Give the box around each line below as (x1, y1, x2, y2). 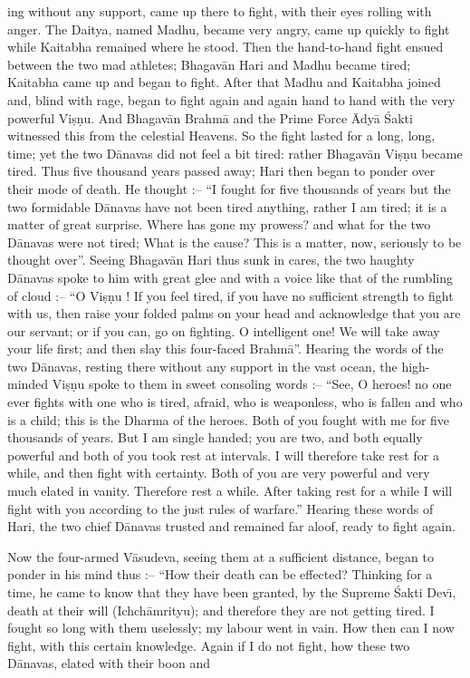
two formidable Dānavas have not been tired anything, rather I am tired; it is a (7, 197, 447, 216)
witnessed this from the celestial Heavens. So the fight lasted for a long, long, (7, 126, 436, 145)
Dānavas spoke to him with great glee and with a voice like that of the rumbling (7, 267, 453, 286)
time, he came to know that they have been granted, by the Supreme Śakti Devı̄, (7, 583, 456, 601)
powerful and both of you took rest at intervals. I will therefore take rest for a (7, 445, 439, 464)
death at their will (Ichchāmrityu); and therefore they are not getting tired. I (7, 600, 435, 619)
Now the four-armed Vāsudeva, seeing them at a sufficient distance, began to (7, 547, 434, 566)
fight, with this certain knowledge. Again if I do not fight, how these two (7, 635, 410, 654)
